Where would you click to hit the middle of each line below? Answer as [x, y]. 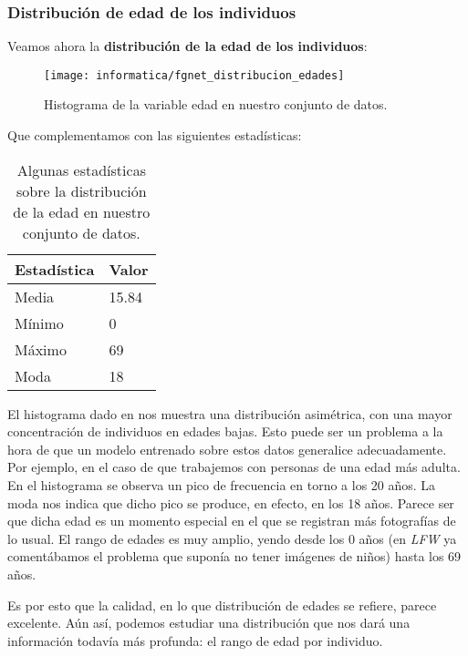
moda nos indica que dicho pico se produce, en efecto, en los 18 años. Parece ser [231, 502]
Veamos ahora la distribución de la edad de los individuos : [187, 46]
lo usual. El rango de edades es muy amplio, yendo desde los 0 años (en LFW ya [232, 538]
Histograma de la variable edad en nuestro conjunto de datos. [216, 104]
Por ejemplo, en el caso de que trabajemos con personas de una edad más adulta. [234, 467]
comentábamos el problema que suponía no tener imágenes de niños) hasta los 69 [234, 556]
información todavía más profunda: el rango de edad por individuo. [195, 640]
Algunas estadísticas [81, 169]
